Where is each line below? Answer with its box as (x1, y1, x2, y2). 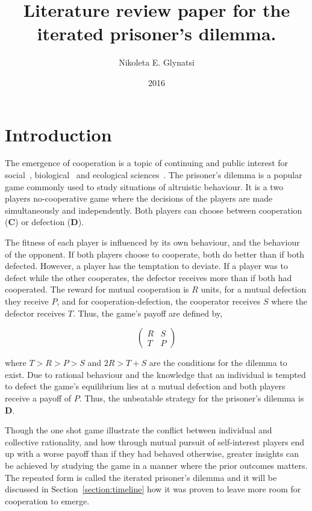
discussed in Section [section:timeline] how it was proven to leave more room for (5, 483, 301, 495)
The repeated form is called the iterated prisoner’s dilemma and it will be (5, 471, 277, 483)
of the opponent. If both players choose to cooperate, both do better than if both (5, 247, 304, 260)
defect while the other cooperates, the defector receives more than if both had (5, 271, 292, 283)
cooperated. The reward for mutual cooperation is (5, 283, 189, 296)
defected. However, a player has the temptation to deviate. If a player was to (5, 259, 288, 272)
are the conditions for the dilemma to (149, 356, 287, 369)
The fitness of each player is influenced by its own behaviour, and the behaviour (5, 236, 300, 248)
